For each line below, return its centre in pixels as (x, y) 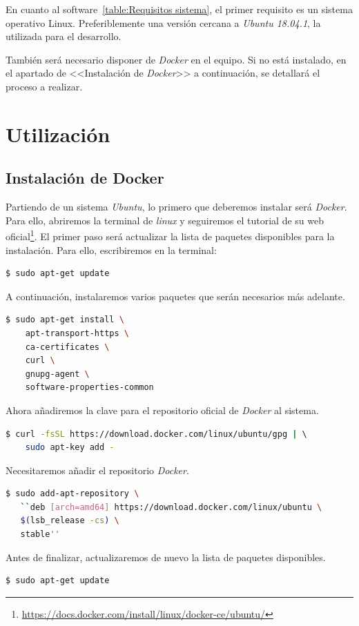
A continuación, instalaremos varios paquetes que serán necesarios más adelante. (175, 296)
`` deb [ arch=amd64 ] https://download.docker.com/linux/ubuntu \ (171, 507)
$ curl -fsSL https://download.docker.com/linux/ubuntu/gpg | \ (156, 434)
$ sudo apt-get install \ (65, 320)
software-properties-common (89, 388)
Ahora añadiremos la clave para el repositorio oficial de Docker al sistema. (162, 410)
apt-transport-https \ (77, 333)
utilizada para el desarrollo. (64, 36)
